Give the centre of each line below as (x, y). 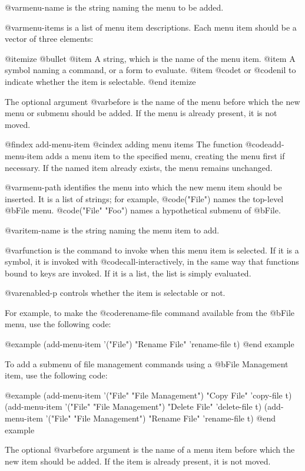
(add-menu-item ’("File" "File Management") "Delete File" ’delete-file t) (133, 406)
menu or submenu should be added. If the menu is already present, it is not (141, 113)
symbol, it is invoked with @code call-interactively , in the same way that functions (152, 261)
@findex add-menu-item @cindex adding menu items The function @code (137, 144)
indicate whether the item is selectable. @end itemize (100, 81)
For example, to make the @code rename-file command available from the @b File (150, 312)
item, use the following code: (56, 375)
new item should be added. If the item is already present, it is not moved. (138, 461)
